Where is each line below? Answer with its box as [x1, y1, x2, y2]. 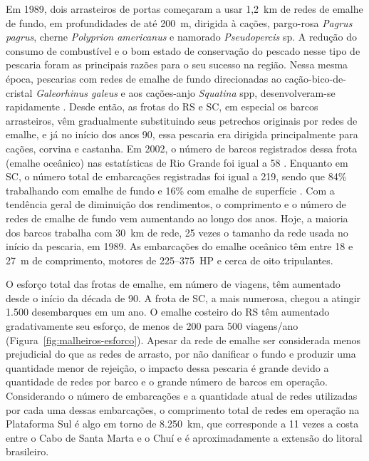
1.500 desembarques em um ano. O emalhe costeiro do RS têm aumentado [6, 304, 330, 319]
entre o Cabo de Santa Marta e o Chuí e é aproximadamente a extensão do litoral [6, 430, 363, 445]
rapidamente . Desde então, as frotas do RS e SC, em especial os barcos [6, 99, 318, 114]
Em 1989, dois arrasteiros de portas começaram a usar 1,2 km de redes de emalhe [6, 1, 363, 16]
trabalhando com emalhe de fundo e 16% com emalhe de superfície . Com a [6, 182, 335, 197]
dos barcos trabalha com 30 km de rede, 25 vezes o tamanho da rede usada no [6, 224, 348, 239]
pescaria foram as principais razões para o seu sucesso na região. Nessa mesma [6, 57, 348, 72]
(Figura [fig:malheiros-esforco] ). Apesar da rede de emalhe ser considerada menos [6, 332, 360, 347]
